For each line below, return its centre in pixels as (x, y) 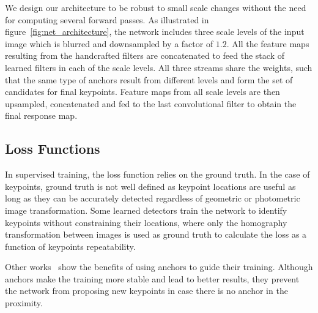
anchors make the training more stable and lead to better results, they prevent (152, 278)
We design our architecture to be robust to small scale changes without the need (156, 7)
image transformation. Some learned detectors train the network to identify (146, 210)
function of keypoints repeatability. (70, 246)
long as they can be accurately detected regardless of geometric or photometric (153, 198)
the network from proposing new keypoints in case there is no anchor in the (146, 291)
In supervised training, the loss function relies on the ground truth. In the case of (157, 174)
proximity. (24, 303)
